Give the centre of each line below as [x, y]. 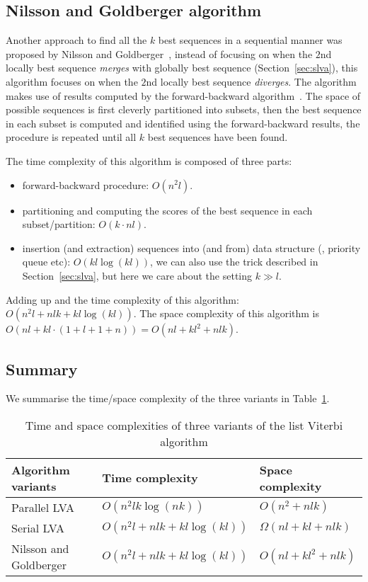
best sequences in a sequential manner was [250, 40]
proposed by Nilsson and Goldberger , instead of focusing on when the [159, 53]
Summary [42, 369]
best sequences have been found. [218, 137]
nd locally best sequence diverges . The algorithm [251, 81]
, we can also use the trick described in [234, 262]
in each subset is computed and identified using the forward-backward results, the [183, 123]
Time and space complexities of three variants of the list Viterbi [184, 425]
